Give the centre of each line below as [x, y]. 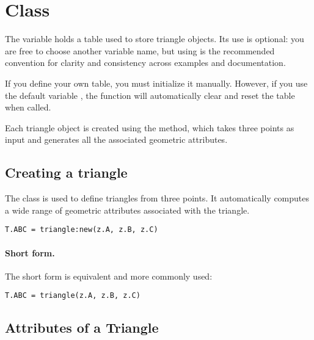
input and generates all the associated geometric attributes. [116, 139]
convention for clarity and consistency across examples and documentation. [145, 63]
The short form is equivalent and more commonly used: [109, 276]
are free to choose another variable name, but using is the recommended [140, 50]
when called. [28, 107]
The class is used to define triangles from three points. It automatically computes [157, 198]
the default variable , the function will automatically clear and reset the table [150, 95]
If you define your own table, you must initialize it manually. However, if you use [156, 83]
